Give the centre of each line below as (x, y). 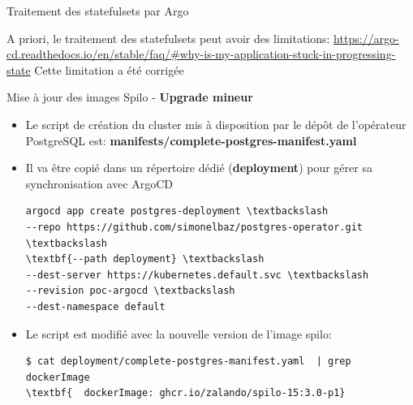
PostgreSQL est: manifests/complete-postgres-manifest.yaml (191, 140)
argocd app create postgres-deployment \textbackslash (177, 211)
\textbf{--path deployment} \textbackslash (145, 259)
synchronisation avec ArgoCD (99, 183)
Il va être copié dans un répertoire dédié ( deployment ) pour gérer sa (199, 168)
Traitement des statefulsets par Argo (98, 11)
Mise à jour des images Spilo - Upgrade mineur (130, 97)
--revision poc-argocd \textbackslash (130, 291)
